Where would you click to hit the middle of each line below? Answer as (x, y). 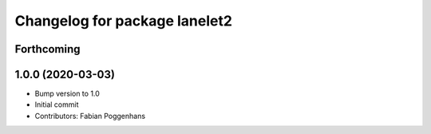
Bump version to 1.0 (67, 94)
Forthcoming (47, 49)
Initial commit (57, 104)
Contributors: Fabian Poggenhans (90, 116)
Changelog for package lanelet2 (124, 21)
